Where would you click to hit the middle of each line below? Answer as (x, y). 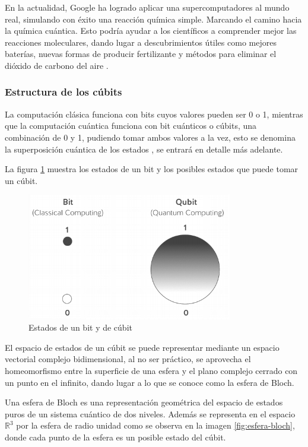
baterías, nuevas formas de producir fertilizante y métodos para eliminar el (141, 54)
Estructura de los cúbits (63, 92)
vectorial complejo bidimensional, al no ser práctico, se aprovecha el (128, 359)
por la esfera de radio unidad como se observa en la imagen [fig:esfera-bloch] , (155, 425)
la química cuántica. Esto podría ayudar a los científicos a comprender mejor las (151, 31)
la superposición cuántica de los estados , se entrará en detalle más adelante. (144, 149)
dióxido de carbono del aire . (57, 65)
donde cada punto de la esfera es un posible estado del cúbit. (115, 437)
